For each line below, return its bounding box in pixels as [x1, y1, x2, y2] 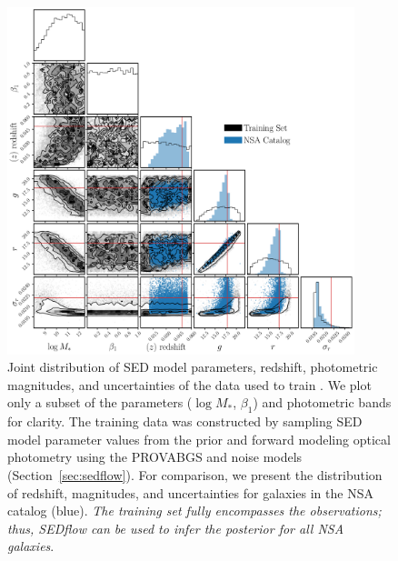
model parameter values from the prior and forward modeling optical [7, 429, 391, 448]
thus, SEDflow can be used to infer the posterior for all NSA [7, 518, 344, 537]
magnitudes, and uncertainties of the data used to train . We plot [7, 375, 372, 394]
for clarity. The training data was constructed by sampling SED [7, 412, 363, 431]
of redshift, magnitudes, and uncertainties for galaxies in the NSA [7, 483, 373, 502]
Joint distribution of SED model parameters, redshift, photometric [7, 357, 378, 376]
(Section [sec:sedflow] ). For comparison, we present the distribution [7, 465, 383, 484]
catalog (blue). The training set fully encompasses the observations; [7, 501, 382, 520]
